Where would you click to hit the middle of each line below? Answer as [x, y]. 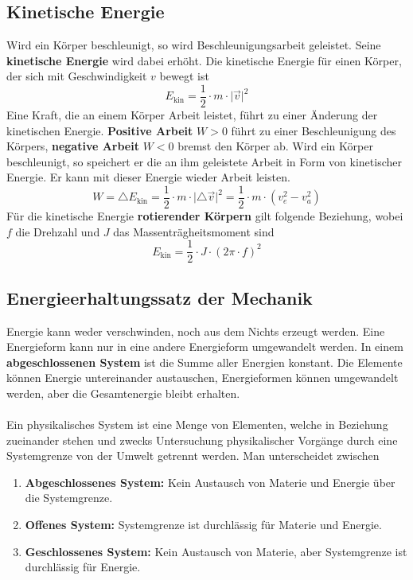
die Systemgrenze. [69, 498]
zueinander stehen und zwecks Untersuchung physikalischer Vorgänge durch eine [202, 440]
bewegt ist [184, 76]
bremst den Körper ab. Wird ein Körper [275, 146]
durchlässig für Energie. [83, 567]
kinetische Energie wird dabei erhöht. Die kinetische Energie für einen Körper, [204, 60]
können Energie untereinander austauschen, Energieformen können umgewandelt [203, 378]
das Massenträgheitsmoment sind [194, 231]
